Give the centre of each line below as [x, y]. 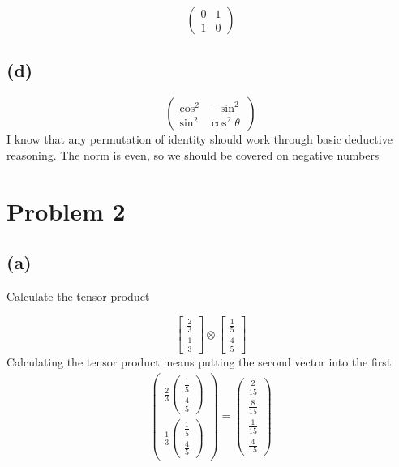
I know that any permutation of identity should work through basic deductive [199, 139]
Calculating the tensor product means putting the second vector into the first [199, 362]
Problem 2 [66, 210]
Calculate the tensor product [78, 296]
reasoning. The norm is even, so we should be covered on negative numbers [193, 154]
